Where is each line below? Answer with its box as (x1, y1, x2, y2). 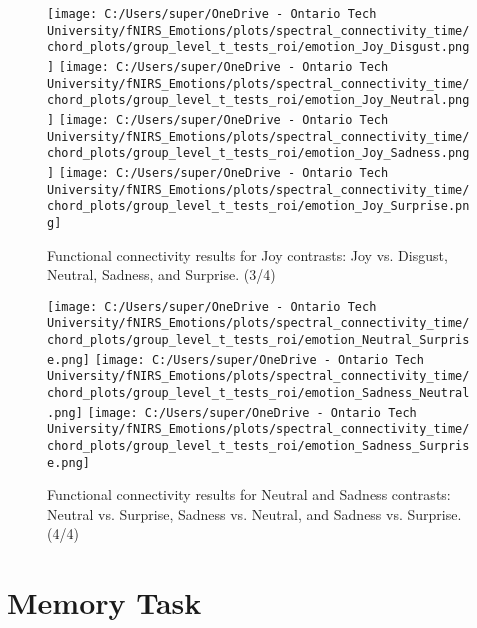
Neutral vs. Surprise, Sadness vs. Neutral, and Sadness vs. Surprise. (47, 503, 462, 524)
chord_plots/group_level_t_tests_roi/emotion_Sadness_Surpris (47, 438, 470, 453)
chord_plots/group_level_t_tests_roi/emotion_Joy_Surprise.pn (47, 199, 470, 214)
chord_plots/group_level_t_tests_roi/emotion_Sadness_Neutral (47, 386, 470, 400)
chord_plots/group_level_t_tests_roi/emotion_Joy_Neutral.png (47, 93, 470, 108)
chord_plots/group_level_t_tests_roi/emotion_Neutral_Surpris (47, 333, 470, 348)
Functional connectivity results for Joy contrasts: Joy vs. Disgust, (47, 244, 448, 265)
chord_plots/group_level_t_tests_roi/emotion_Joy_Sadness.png (47, 146, 470, 161)
